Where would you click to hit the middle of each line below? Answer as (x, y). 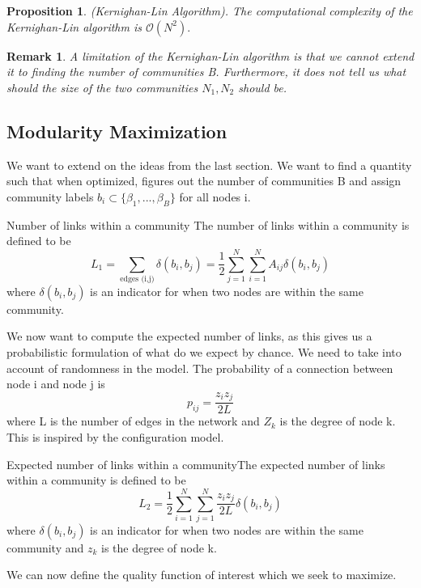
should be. (263, 87)
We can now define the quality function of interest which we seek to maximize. (202, 575)
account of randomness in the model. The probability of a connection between (200, 368)
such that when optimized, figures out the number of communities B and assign (204, 181)
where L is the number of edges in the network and (133, 421)
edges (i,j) (137, 279)
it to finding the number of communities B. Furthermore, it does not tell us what (206, 72)
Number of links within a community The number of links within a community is (208, 224)
